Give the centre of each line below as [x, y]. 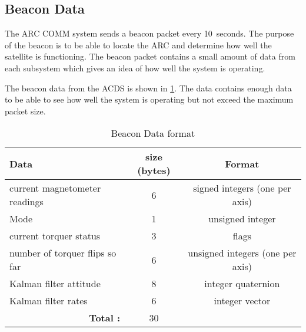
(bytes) [154, 170]
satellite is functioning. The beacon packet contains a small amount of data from [150, 56]
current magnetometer [55, 188]
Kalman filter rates [49, 301]
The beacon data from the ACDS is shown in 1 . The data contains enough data [148, 88]
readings [26, 202]
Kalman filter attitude [55, 284]
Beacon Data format [153, 133]
